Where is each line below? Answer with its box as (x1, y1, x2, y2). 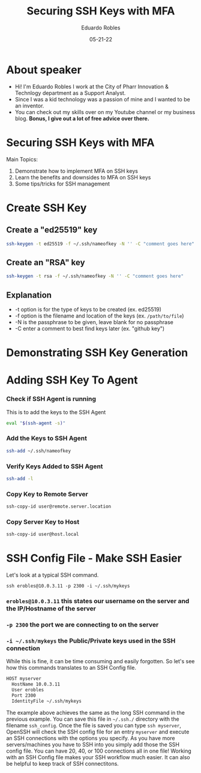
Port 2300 (11, 692, 36, 699)
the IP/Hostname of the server (6, 604, 97, 613)
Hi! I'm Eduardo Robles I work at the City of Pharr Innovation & (14, 83, 169, 90)
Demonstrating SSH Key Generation (6, 346, 188, 359)
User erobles (11, 687, 44, 693)
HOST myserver (6, 676, 42, 682)
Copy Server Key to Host (6, 517, 80, 526)
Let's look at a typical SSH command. (6, 571, 99, 579)
